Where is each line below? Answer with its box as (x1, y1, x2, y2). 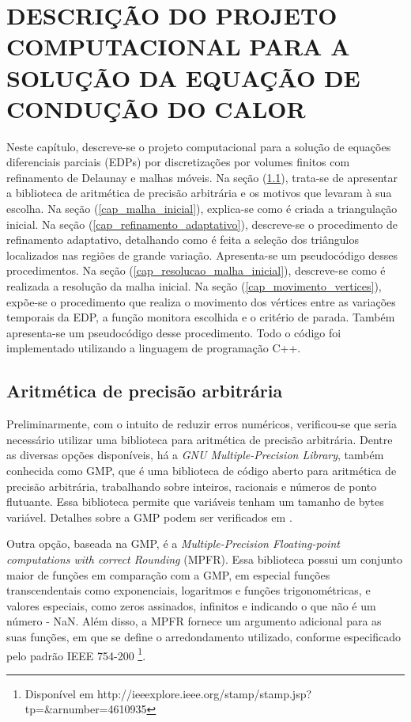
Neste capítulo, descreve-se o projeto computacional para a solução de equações (6, 138, 391, 154)
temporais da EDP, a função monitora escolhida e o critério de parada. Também (6, 309, 395, 325)
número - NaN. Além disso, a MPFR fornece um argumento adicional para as (6, 613, 382, 629)
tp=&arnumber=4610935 (25, 701, 147, 717)
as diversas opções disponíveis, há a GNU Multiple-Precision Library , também (6, 446, 384, 463)
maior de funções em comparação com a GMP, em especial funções (6, 566, 330, 583)
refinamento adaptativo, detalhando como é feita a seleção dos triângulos (6, 231, 359, 248)
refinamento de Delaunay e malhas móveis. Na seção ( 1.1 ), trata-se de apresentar (6, 169, 398, 185)
